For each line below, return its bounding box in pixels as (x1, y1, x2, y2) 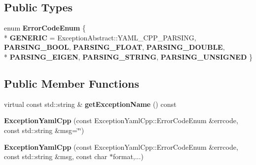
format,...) (112, 151, 144, 162)
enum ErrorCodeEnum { (4, 23, 86, 33)
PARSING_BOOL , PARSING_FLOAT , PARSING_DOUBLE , (4, 42, 225, 52)
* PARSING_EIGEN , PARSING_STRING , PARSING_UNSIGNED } (4, 51, 253, 62)
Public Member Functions (4, 75, 139, 91)
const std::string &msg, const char (4, 151, 108, 162)
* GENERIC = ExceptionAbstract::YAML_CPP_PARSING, (4, 32, 196, 42)
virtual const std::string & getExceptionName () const (4, 99, 177, 109)
